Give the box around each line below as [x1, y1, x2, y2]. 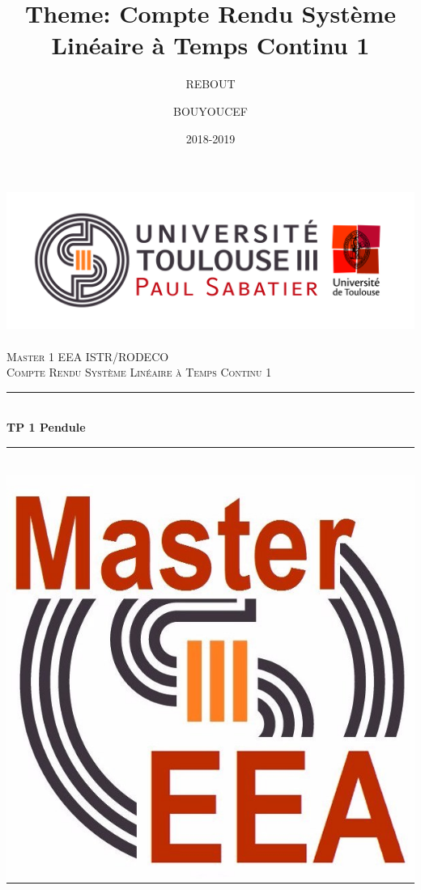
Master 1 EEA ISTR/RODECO [6, 347, 169, 364]
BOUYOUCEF [173, 102, 248, 119]
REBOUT [185, 75, 236, 92]
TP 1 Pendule [6, 419, 86, 436]
